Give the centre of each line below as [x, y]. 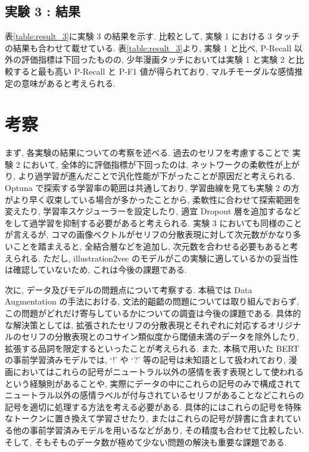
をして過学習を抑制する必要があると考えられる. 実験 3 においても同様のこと [154, 222]
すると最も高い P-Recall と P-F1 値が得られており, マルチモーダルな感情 [154, 71]
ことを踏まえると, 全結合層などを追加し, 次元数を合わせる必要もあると [151, 246]
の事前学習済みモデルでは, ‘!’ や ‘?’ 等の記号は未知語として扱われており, [146, 360]
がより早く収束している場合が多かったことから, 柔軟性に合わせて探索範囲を [153, 199]
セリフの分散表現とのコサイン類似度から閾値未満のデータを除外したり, [160, 336]
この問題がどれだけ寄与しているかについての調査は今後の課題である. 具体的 [153, 313]
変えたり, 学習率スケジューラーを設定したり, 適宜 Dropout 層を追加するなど [153, 211]
